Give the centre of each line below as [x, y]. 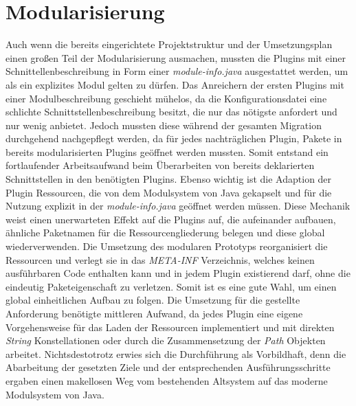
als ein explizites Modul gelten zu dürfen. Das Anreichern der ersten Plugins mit [175, 84]
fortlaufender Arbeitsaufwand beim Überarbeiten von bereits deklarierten [160, 165]
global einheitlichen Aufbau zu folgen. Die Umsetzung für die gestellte [153, 300]
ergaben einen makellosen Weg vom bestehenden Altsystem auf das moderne [167, 380]
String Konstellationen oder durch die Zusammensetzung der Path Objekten [166, 340]
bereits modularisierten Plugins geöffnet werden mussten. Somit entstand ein [167, 151]
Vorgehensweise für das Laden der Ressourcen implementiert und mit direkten [170, 327]
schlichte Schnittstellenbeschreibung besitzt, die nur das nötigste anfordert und [171, 112]
